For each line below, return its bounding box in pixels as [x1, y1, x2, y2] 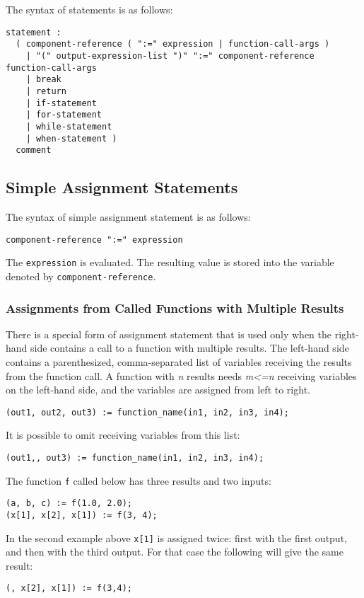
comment [16, 145, 52, 156]
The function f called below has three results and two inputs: [6, 473, 271, 488]
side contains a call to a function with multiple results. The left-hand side [30, 340, 349, 355]
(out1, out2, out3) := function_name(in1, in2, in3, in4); [6, 407, 289, 418]
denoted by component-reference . [6, 268, 156, 283]
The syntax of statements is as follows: [6, 2, 173, 16]
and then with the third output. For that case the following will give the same [6, 544, 344, 559]
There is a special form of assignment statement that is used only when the [6, 326, 332, 341]
